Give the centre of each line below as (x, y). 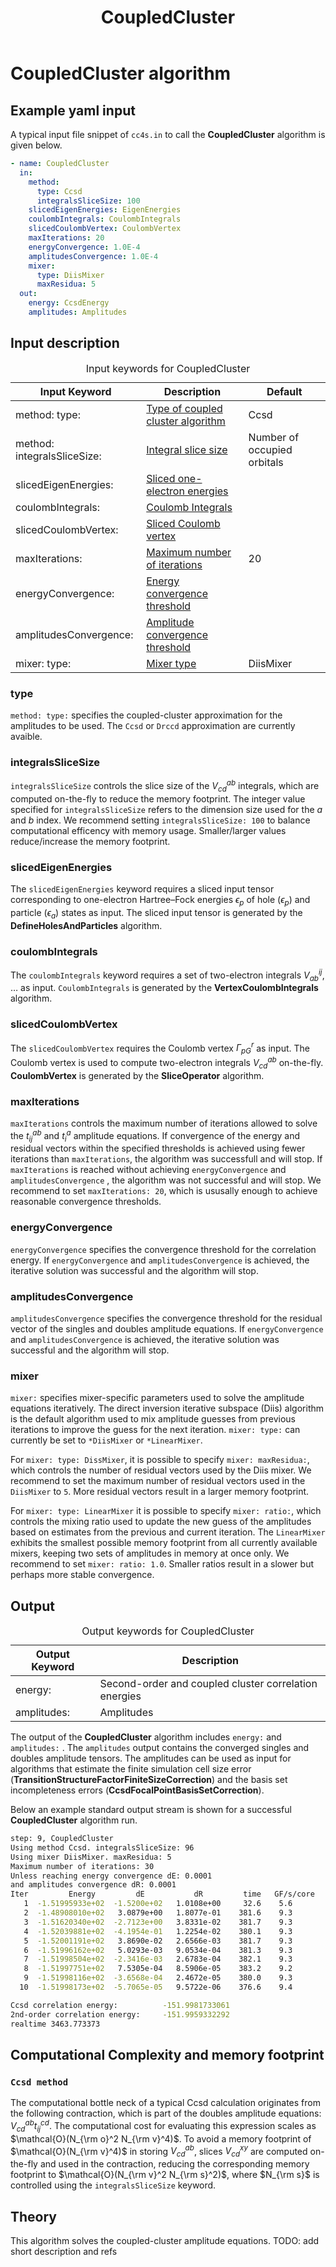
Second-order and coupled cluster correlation (208, 1684)
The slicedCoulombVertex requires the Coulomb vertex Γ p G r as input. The (160, 1048)
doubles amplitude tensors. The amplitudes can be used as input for (151, 1758)
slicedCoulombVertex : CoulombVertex (105, 229)
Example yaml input (73, 110)
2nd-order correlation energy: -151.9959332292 (120, 2014)
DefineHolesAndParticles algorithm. (86, 925)
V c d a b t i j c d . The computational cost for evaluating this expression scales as (163, 2126)
